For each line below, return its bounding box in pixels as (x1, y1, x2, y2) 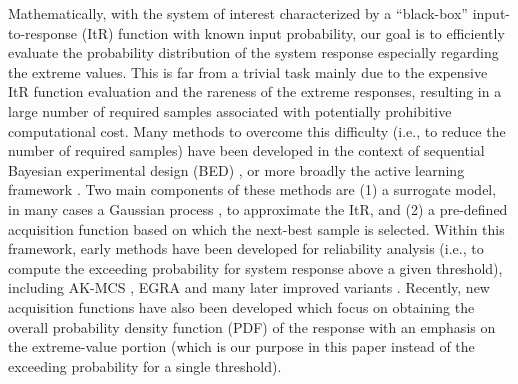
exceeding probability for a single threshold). (8, 355, 282, 376)
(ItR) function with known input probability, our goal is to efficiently (81, 22, 505, 43)
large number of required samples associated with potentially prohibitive (8, 100, 452, 121)
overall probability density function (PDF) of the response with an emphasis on (8, 316, 496, 337)
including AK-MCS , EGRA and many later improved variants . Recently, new (8, 277, 490, 298)
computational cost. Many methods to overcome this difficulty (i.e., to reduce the (8, 120, 506, 141)
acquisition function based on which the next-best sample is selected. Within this (8, 218, 505, 239)
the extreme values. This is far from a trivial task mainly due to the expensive (8, 61, 488, 82)
